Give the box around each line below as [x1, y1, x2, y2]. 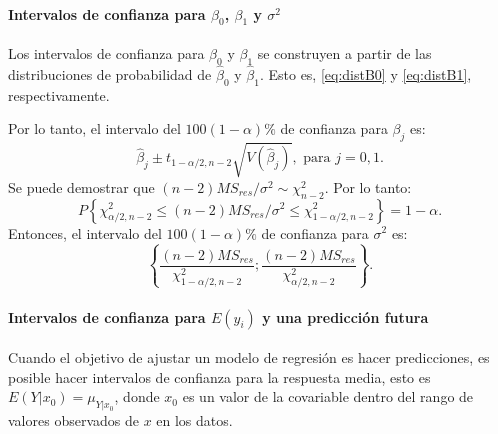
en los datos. [156, 410, 233, 431]
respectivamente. [8, 84, 110, 105]
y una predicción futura [262, 306, 429, 327]
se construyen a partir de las [257, 43, 432, 63]
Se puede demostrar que [8, 176, 155, 197]
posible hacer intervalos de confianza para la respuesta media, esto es [8, 366, 431, 387]
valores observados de [8, 410, 139, 431]
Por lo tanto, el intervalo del [8, 118, 181, 139]
